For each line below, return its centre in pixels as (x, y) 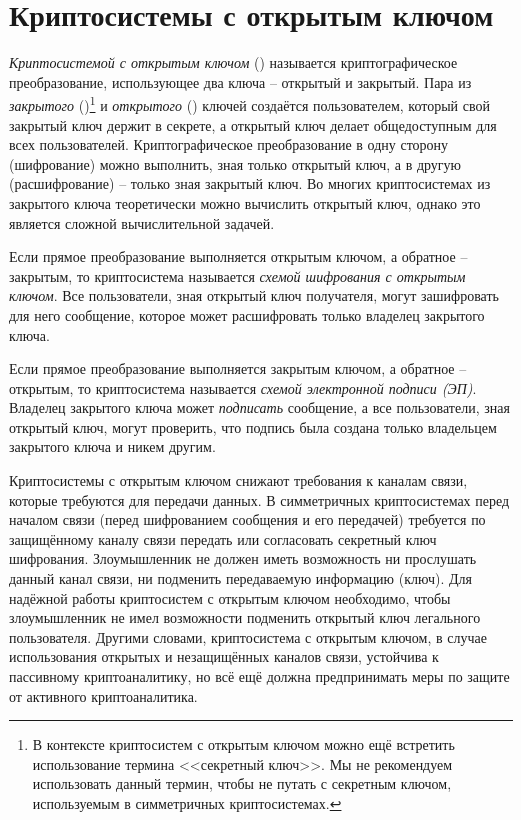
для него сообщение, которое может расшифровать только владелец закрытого (247, 314)
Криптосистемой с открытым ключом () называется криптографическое (233, 62)
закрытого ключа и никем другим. (112, 446)
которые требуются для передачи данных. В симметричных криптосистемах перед (259, 499)
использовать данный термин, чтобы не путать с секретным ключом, (242, 783)
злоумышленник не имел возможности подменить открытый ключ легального (245, 617)
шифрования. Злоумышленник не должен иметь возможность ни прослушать (243, 558)
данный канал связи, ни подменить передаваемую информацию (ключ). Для (240, 578)
